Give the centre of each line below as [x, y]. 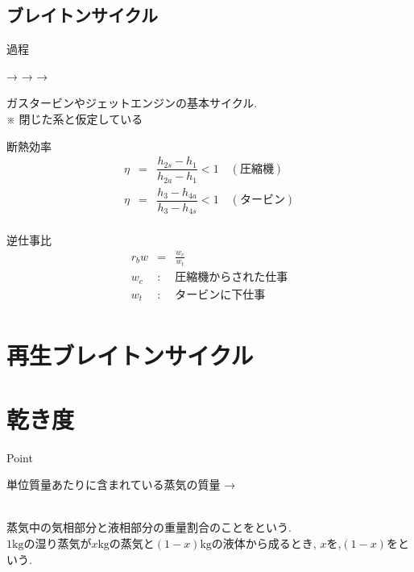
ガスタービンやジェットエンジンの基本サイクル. [132, 103]
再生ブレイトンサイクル [130, 355]
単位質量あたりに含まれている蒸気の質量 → [121, 484]
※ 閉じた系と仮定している [75, 118]
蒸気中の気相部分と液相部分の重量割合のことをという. [149, 527]
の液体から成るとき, [264, 543]
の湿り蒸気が [58, 543]
